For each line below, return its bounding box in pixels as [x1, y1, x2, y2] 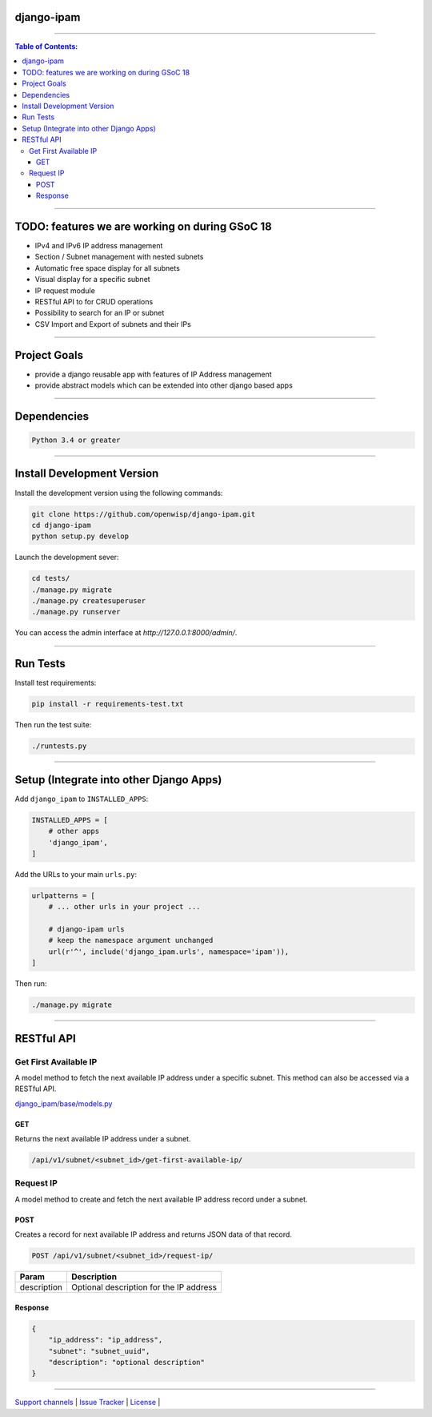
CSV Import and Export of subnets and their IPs [34, 319, 191, 328]
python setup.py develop [31, 532, 130, 541]
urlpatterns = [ [31, 891, 96, 900]
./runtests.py [31, 742, 87, 751]
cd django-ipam [31, 521, 91, 529]
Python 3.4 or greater [31, 436, 121, 445]
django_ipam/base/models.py [14, 1098, 113, 1109]
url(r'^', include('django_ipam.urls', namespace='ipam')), [48, 947, 290, 956]
